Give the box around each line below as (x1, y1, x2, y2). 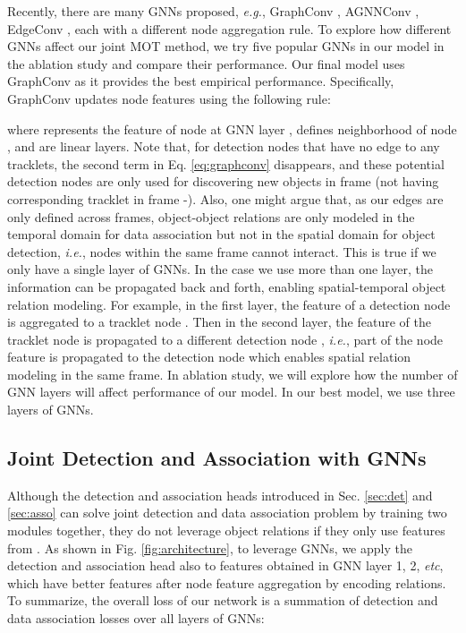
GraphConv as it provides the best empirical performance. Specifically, (7, 72, 394, 90)
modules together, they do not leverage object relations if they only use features (7, 521, 445, 540)
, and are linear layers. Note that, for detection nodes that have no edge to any (7, 137, 440, 156)
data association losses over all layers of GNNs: (7, 609, 265, 628)
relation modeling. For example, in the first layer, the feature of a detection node (7, 295, 451, 313)
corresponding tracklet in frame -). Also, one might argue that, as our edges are (7, 189, 444, 208)
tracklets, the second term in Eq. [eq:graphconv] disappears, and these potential (7, 154, 445, 173)
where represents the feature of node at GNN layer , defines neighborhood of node (7, 119, 457, 138)
